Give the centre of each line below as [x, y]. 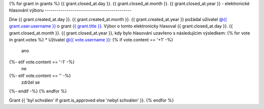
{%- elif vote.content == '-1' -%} [42, 62]
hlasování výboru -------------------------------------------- [70, 10]
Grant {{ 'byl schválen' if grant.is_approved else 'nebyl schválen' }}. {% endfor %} [91, 100]
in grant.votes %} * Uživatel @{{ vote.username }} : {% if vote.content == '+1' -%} [91, 39]
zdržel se [31, 82]
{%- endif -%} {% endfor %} [38, 91]
